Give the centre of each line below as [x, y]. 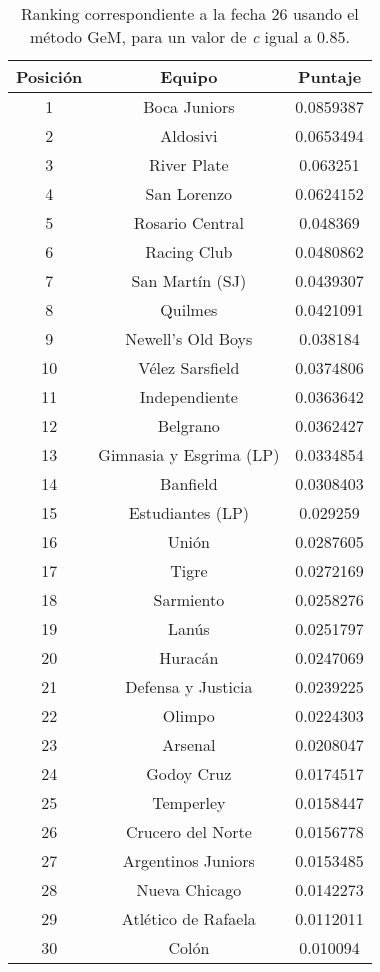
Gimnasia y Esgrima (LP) [189, 454]
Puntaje [330, 76]
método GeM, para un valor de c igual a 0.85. [189, 36]
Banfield [189, 483]
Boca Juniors [189, 106]
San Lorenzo [189, 193]
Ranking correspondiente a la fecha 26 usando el [189, 13]
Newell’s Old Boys [189, 338]
